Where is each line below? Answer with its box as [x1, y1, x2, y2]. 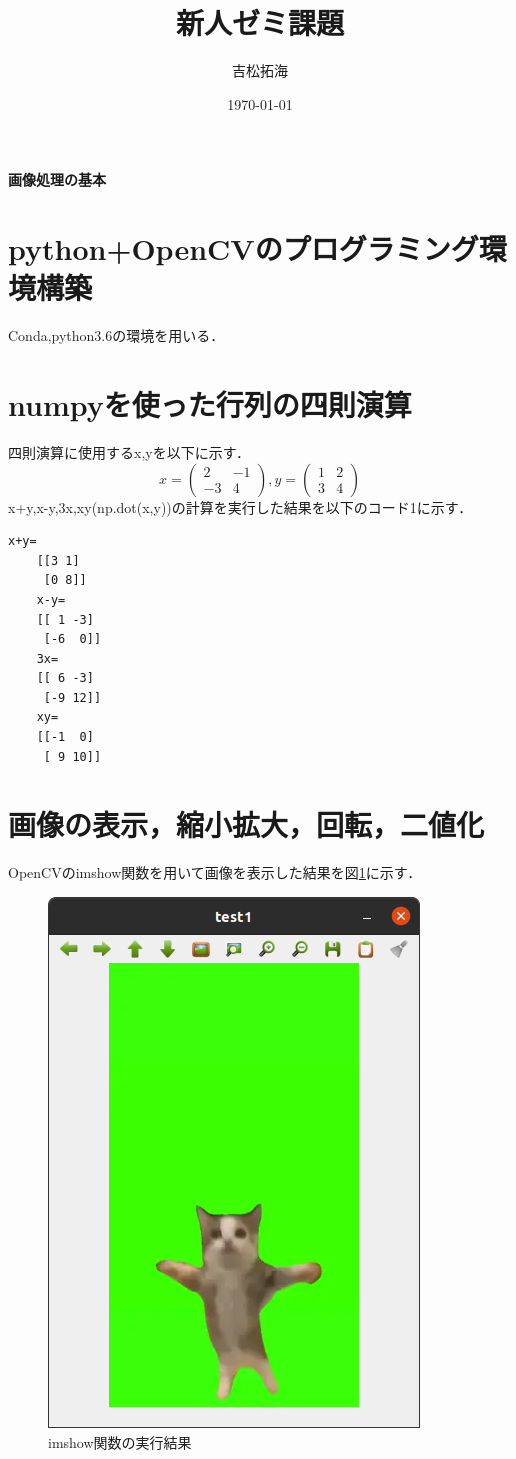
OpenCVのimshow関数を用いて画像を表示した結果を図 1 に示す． [8, 862, 422, 883]
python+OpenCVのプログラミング [8, 228, 479, 269]
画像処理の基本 [8, 169, 106, 190]
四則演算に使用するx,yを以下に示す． [8, 441, 251, 462]
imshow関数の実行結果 [48, 1431, 192, 1452]
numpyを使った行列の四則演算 [8, 384, 412, 424]
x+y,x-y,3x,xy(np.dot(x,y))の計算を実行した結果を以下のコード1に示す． [8, 496, 473, 517]
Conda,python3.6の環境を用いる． [8, 325, 225, 346]
